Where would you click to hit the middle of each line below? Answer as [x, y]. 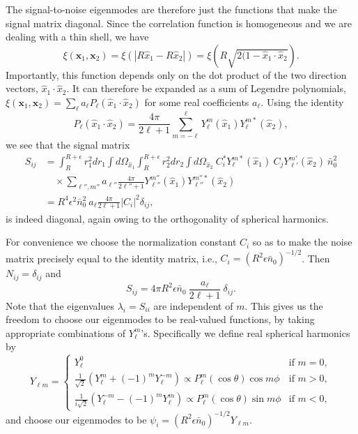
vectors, [22, 88]
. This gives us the [284, 305]
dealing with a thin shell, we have [77, 37]
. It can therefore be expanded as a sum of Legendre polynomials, [206, 88]
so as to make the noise [302, 242]
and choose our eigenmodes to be [76, 419]
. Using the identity [302, 102]
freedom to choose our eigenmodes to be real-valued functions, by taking [160, 319]
